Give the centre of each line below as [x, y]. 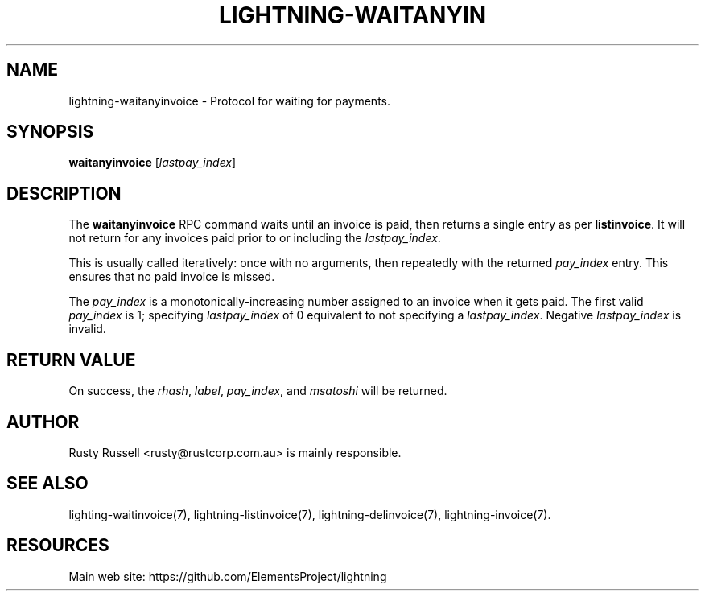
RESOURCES [58, 546]
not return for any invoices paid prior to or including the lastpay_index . [255, 238]
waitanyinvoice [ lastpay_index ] [153, 163]
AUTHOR [43, 422]
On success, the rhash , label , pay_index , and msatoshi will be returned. [258, 391]
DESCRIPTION [64, 193]
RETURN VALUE [71, 360]
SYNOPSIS [50, 132]
